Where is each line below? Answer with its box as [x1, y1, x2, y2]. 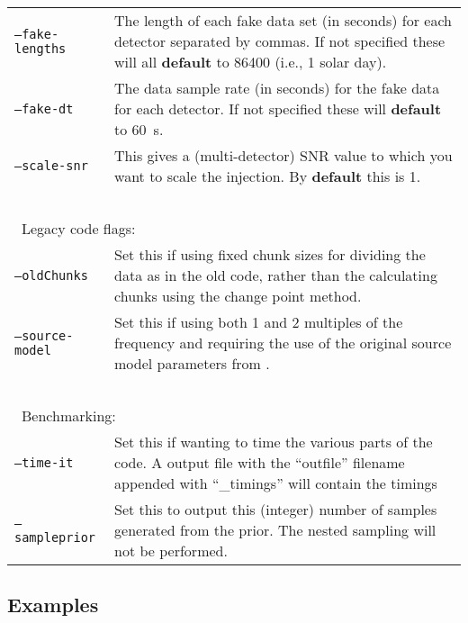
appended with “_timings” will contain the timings [114, 473, 437, 493]
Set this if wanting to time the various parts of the [114, 431, 433, 452]
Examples [7, 591, 99, 618]
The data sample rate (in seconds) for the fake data [114, 77, 440, 98]
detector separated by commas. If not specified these [114, 31, 445, 51]
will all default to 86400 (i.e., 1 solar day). [114, 51, 387, 72]
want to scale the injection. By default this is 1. [114, 166, 421, 186]
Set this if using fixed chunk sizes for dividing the [114, 244, 426, 265]
